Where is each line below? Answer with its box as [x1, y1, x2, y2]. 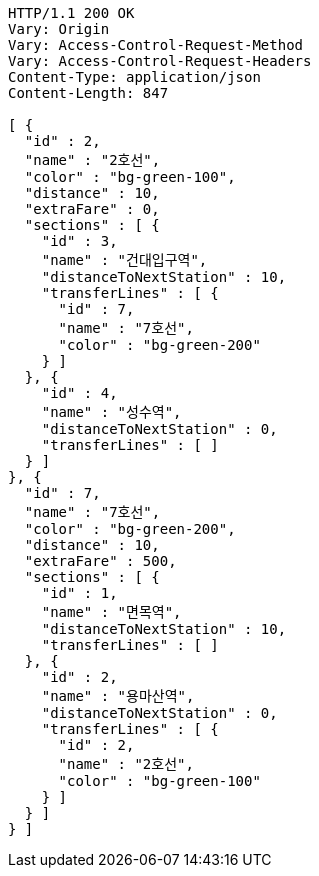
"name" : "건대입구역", [41, 252, 208, 268]
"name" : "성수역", [41, 404, 182, 420]
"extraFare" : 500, [24, 553, 177, 569]
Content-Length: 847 [8, 85, 169, 101]
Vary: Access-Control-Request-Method [8, 37, 304, 53]
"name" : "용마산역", [41, 688, 195, 704]
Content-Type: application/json [8, 69, 261, 85]
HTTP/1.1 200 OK [8, 5, 135, 21]
